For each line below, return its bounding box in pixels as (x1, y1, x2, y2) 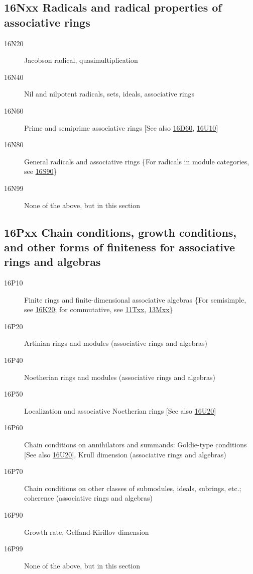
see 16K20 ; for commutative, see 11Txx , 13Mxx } (24, 304, 173, 315)
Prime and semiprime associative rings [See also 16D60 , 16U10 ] (24, 122, 218, 133)
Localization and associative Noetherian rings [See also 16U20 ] (24, 405, 216, 416)
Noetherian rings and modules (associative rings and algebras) (24, 371, 215, 382)
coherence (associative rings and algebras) (24, 493, 153, 503)
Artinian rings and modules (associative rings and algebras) (24, 338, 208, 348)
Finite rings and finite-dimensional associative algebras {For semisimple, (24, 294, 246, 305)
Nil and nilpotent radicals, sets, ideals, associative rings (24, 88, 194, 99)
